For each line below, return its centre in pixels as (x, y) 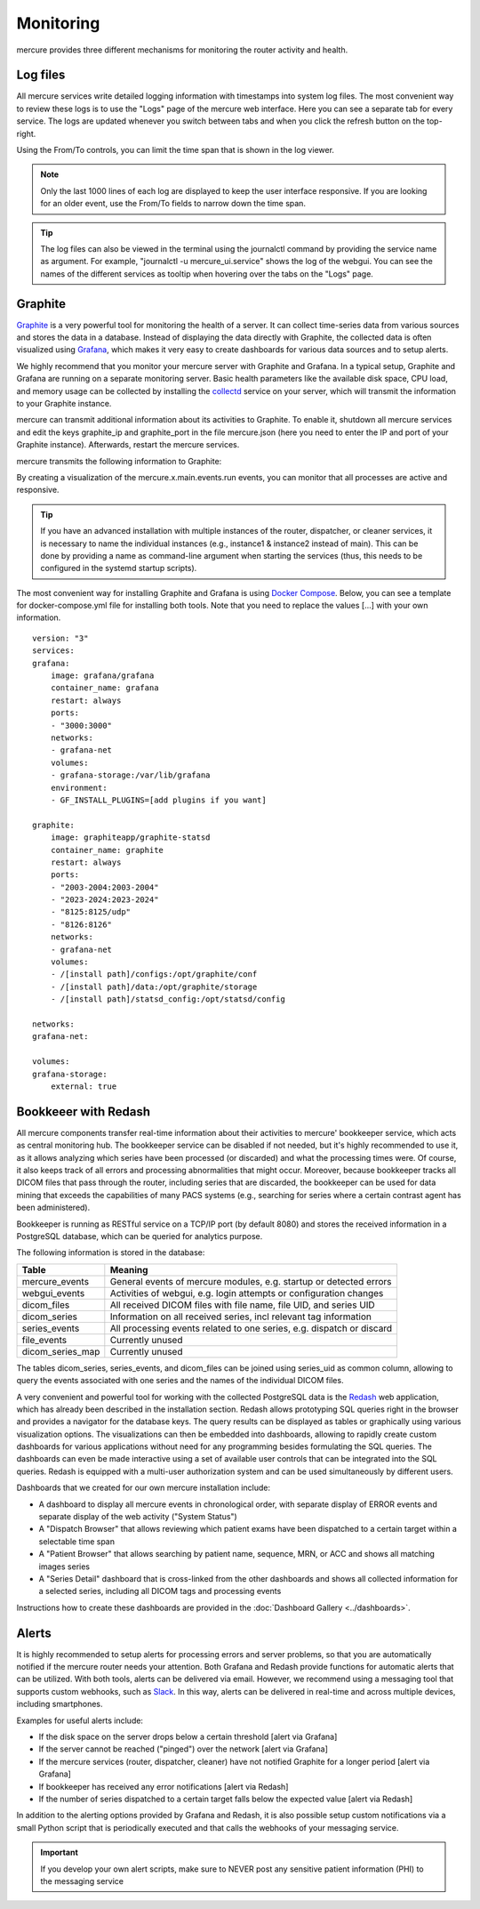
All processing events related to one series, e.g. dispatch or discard (251, 1328)
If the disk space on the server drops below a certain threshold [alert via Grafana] (188, 1737)
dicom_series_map (61, 1351)
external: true (84, 1086)
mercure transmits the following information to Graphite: (119, 461)
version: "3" (60, 638)
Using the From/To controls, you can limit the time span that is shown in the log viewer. (176, 150)
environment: (79, 788)
